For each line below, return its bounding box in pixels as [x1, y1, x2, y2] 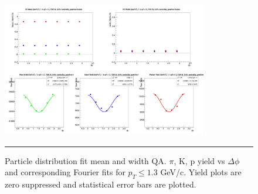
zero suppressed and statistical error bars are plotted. [5, 178, 196, 190]
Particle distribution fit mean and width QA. [5, 154, 167, 166]
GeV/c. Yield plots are [160, 166, 242, 178]
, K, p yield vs [174, 154, 225, 166]
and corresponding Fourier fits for [5, 166, 125, 178]
